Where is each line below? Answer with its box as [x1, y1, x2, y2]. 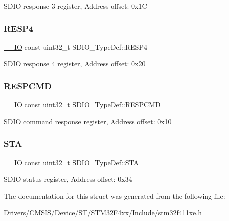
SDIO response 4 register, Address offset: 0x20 [4, 58, 146, 69]
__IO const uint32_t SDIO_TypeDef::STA [4, 157, 139, 167]
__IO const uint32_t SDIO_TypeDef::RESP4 [4, 41, 147, 52]
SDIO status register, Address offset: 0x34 [4, 174, 132, 184]
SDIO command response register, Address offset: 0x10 [4, 116, 172, 126]
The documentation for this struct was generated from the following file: [4, 190, 225, 201]
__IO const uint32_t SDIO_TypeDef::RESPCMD [4, 99, 161, 110]
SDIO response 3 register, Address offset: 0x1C [4, 1, 147, 11]
